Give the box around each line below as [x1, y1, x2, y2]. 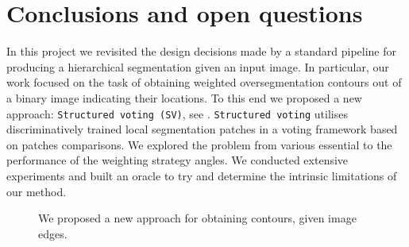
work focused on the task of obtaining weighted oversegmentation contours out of [6, 74, 402, 91]
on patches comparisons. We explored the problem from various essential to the [6, 136, 392, 152]
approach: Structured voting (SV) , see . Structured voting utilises [6, 105, 348, 122]
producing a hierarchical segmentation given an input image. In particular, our [6, 58, 389, 75]
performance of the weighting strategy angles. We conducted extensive [6, 152, 349, 168]
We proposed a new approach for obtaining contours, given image [38, 210, 357, 226]
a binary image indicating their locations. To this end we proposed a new [6, 89, 362, 106]
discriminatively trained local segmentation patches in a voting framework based [6, 121, 398, 137]
